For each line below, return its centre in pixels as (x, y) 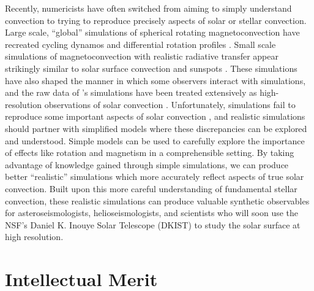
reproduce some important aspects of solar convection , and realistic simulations (155, 116)
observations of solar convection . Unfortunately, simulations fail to (170, 104)
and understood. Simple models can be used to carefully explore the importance (155, 140)
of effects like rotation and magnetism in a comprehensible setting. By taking (150, 153)
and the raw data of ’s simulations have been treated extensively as (131, 92)
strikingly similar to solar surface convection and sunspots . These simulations (151, 68)
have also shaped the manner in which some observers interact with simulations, (155, 80)
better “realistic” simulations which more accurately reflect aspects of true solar (155, 177)
